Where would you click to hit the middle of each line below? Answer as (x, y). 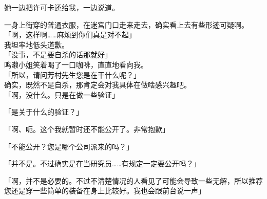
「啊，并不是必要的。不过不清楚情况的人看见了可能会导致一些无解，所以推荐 (133, 180)
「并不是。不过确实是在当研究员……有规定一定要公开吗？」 (102, 163)
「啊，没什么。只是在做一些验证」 (62, 94)
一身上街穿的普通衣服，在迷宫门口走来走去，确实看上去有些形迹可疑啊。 (126, 24)
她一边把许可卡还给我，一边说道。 (62, 7)
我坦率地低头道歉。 (36, 44)
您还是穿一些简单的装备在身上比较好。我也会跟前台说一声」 (105, 191)
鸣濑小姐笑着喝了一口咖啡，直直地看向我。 (76, 64)
